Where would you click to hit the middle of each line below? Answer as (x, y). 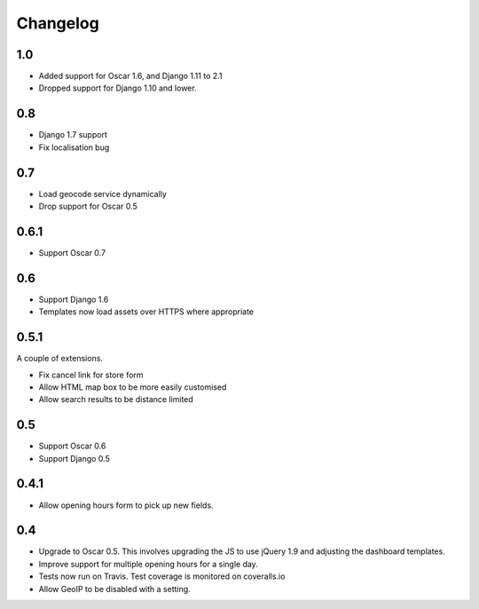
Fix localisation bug (74, 147)
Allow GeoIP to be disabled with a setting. (114, 589)
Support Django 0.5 (74, 458)
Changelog (58, 23)
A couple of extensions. (60, 359)
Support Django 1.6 (74, 299)
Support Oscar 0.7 (72, 252)
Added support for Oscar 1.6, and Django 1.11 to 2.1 (130, 76)
